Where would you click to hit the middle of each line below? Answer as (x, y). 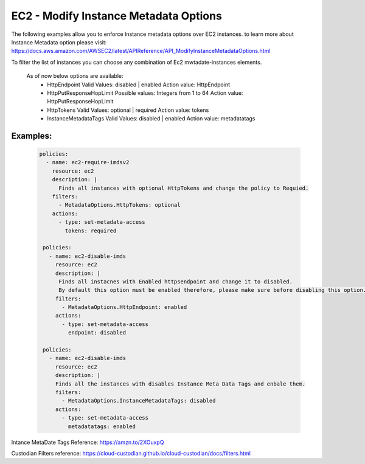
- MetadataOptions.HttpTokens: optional (120, 205)
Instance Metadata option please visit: (59, 42)
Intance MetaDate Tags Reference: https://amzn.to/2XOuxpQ (88, 442)
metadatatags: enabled (102, 426)
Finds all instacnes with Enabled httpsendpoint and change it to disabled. (176, 282)
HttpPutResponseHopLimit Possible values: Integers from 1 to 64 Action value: (145, 93)
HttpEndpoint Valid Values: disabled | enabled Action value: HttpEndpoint (139, 85)
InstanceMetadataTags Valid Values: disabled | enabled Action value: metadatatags (151, 119)
